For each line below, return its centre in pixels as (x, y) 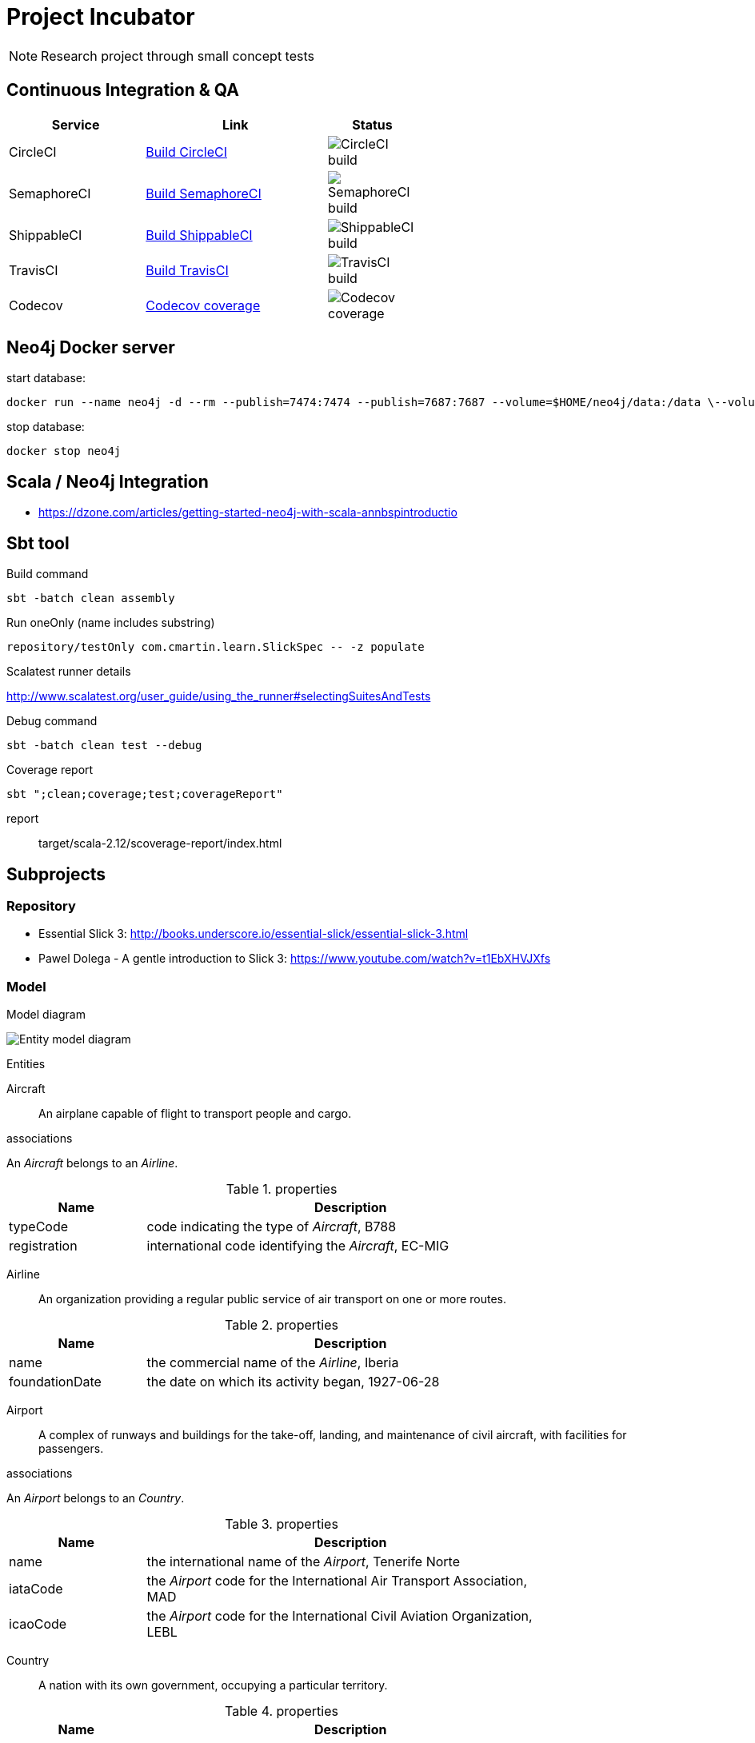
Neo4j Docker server (91, 348)
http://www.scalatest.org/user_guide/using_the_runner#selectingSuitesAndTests (219, 696)
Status (372, 124)
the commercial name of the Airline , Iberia (273, 1363)
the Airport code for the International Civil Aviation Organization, (340, 1616)
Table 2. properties (282, 1325)
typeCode (39, 1227)
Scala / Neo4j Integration (108, 481)
